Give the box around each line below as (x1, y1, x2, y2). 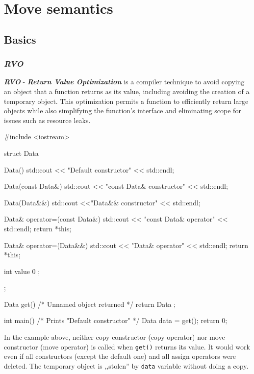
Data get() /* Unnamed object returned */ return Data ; (4, 299, 176, 309)
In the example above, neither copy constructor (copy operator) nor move (4, 332, 225, 342)
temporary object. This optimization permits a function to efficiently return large (4, 96, 249, 106)
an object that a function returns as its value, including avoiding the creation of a (4, 86, 250, 96)
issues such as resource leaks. (4, 115, 91, 125)
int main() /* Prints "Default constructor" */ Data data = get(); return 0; (4, 315, 228, 325)
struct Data (4, 148, 39, 158)
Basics (4, 31, 36, 47)
